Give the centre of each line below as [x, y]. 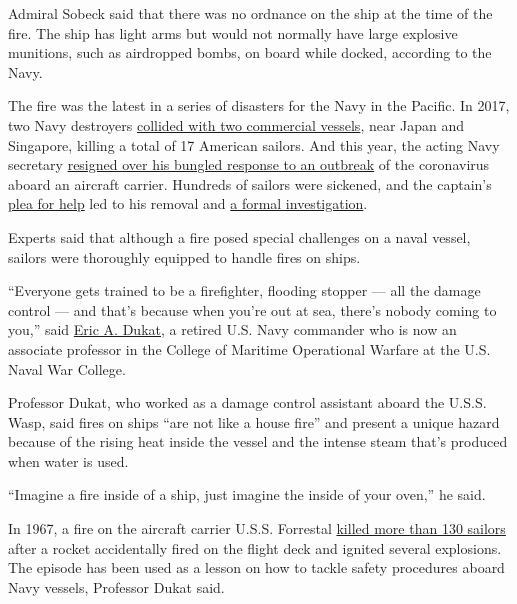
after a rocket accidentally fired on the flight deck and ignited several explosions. [255, 547]
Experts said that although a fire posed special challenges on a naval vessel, [239, 236]
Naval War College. [67, 368]
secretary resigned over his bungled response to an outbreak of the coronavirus [249, 164]
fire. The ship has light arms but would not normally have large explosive [233, 32]
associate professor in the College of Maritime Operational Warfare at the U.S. [249, 348]
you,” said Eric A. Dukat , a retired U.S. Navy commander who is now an [232, 329]
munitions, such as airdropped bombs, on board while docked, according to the [250, 52]
